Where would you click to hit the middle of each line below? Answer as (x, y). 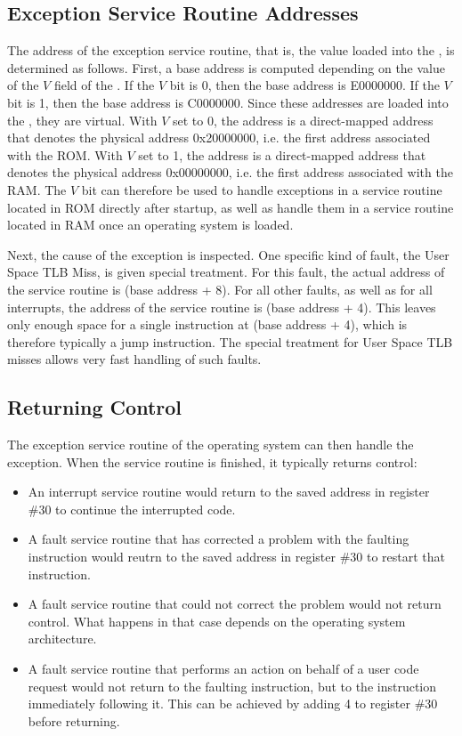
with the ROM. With (65, 154)
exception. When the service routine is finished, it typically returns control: (212, 461)
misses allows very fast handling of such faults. (134, 359)
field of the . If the (104, 85)
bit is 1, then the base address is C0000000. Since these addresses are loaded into (228, 102)
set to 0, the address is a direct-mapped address (303, 120)
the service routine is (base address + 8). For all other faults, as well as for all (220, 289)
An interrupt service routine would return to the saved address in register (229, 492)
